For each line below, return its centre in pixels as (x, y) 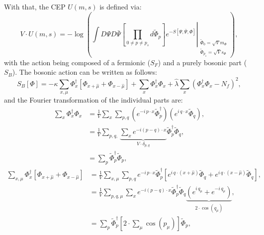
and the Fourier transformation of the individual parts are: (93, 99)
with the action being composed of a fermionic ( (77, 62)
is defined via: (121, 6)
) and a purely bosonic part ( (202, 62)
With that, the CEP (35, 6)
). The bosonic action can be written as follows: (85, 72)
